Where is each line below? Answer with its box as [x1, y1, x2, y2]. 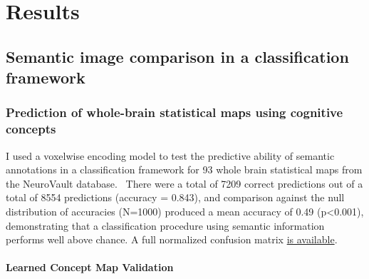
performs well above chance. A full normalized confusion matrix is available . [6, 232, 338, 247]
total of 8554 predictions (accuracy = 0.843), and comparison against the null [6, 190, 345, 205]
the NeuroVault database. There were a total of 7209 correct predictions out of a [6, 176, 363, 191]
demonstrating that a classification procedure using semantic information [6, 218, 325, 233]
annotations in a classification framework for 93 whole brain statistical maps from [6, 162, 363, 177]
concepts [6, 120, 56, 138]
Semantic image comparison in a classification [6, 45, 349, 67]
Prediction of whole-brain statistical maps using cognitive [6, 103, 343, 121]
